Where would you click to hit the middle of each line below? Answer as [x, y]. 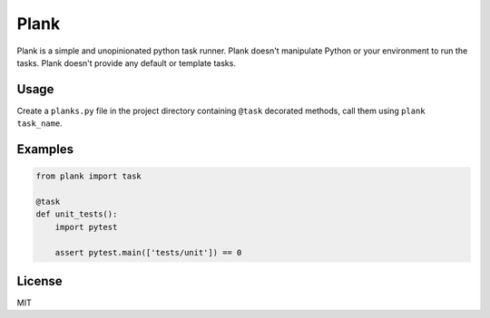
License [39, 281]
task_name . [39, 123]
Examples [45, 149]
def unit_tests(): [77, 214]
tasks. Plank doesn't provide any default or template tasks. [126, 63]
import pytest [86, 227]
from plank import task [89, 176]
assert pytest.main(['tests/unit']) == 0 [148, 252]
